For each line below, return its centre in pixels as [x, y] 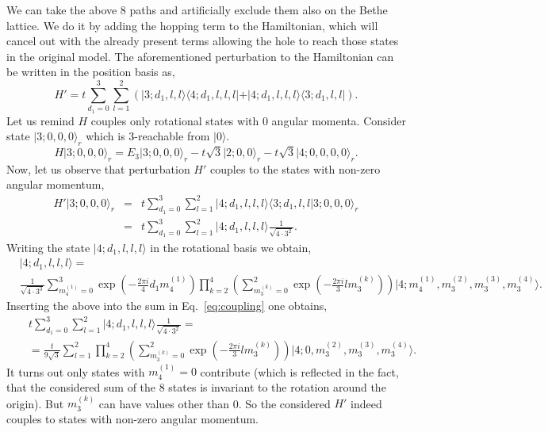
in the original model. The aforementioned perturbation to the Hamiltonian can [200, 56]
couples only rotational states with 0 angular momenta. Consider [248, 120]
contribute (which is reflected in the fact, [299, 371]
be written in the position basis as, [91, 72]
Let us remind [40, 120]
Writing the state [48, 247]
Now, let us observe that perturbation [98, 168]
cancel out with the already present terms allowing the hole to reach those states [203, 41]
